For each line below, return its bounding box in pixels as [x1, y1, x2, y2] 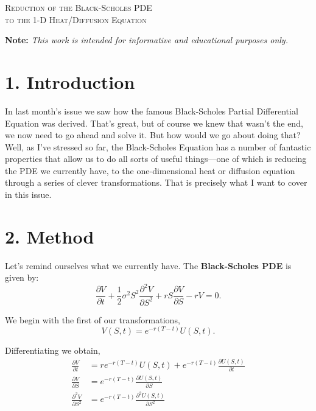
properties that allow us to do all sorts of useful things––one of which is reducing [5, 152, 307, 165]
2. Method [5, 223, 94, 248]
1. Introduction [5, 69, 135, 94]
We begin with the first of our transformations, [5, 313, 180, 326]
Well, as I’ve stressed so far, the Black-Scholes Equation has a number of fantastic [5, 140, 311, 153]
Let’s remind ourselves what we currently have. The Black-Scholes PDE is [5, 259, 292, 272]
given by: [5, 271, 39, 284]
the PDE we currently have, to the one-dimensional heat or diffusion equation [5, 164, 295, 177]
